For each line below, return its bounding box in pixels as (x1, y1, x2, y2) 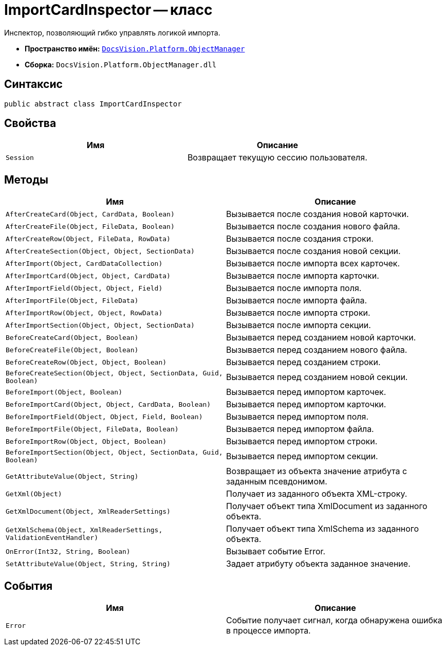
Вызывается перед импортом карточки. (226, 399, 386, 410)
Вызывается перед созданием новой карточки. (226, 332, 416, 343)
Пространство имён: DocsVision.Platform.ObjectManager (25, 44, 245, 53)
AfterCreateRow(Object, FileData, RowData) (6, 234, 171, 243)
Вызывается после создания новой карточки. (226, 209, 409, 220)
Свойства (4, 117, 57, 130)
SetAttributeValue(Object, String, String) (6, 559, 171, 568)
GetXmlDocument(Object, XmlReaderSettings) (6, 507, 171, 515)
